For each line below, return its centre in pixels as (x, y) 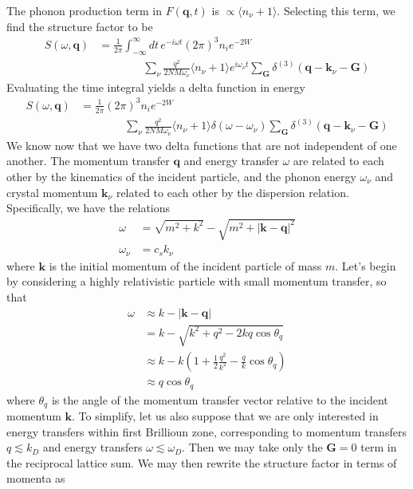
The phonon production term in (84, 10)
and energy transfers (92, 447)
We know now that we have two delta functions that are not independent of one (202, 145)
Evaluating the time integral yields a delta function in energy (156, 87)
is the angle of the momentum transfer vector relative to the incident (220, 399)
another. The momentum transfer (88, 161)
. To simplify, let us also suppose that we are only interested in (225, 416)
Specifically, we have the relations (88, 208)
